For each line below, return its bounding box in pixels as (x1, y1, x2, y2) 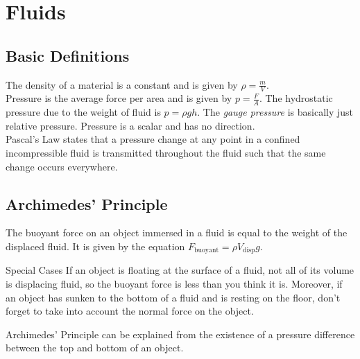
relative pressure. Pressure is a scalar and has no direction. (6, 118, 255, 132)
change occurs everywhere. (6, 159, 118, 173)
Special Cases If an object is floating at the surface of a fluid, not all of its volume (6, 263, 354, 277)
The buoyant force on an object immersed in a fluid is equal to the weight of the (6, 225, 348, 240)
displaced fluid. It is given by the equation (6, 239, 185, 253)
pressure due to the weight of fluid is (6, 105, 161, 119)
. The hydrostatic (259, 91, 333, 105)
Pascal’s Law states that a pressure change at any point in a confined (6, 132, 300, 146)
